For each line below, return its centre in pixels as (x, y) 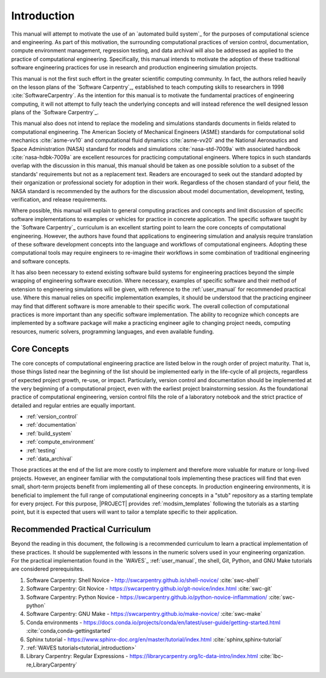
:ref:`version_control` (52, 417)
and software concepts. (41, 261)
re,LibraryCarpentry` (52, 665)
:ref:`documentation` (52, 425)
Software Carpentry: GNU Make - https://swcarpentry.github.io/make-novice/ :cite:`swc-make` (144, 614)
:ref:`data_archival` (50, 459)
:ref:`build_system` (49, 433)
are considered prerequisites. (48, 569)
